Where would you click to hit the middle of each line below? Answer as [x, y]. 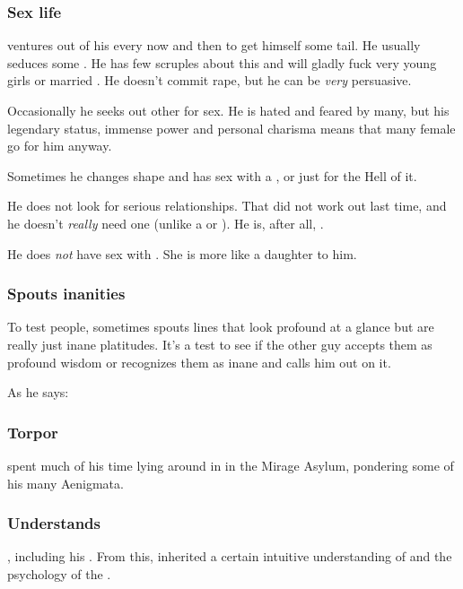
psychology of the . [59, 573]
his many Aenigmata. [66, 483]
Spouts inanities [66, 294]
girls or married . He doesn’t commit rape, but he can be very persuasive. [210, 80]
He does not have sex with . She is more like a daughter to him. [182, 253]
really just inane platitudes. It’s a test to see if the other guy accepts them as [220, 344]
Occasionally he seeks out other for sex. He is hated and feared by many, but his [228, 110]
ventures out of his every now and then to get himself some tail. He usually [214, 45]
